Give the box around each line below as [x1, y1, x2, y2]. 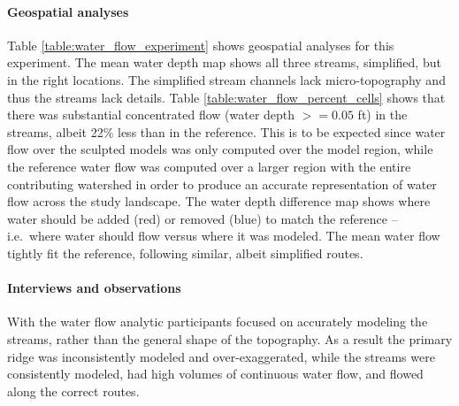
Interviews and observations [7, 279, 181, 297]
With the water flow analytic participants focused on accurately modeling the [7, 312, 428, 331]
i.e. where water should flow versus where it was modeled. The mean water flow [7, 226, 440, 245]
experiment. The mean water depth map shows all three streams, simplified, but [7, 53, 441, 72]
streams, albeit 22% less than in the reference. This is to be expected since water [7, 122, 446, 141]
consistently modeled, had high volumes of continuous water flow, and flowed [7, 364, 424, 383]
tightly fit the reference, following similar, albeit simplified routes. [7, 243, 363, 262]
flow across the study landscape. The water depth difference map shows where [7, 192, 431, 211]
